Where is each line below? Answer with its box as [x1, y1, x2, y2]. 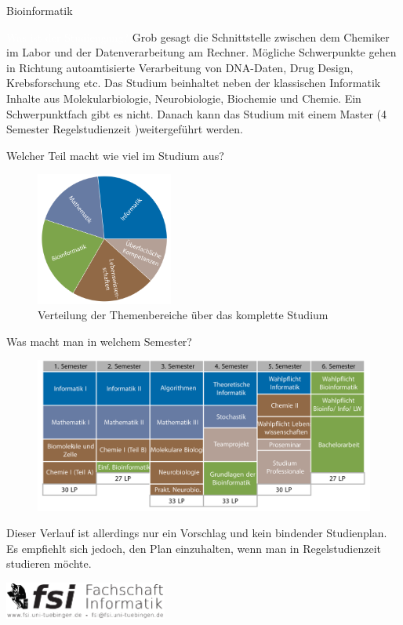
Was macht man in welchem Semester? [6, 332, 192, 349]
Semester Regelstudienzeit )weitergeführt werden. [6, 121, 243, 137]
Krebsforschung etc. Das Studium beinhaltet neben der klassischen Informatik [6, 74, 381, 91]
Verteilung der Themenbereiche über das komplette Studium [38, 307, 329, 323]
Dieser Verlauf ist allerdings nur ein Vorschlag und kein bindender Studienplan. [6, 525, 387, 541]
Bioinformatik [6, 2, 73, 18]
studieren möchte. [6, 555, 92, 572]
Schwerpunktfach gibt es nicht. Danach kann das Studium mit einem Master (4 [6, 105, 387, 122]
